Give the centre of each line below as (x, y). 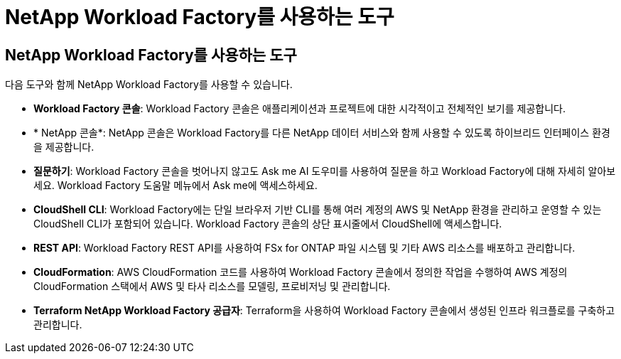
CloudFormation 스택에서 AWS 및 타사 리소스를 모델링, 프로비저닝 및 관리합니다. (212, 286)
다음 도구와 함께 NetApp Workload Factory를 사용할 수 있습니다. (149, 85)
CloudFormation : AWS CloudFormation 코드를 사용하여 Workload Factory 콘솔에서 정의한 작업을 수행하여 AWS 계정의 (301, 272)
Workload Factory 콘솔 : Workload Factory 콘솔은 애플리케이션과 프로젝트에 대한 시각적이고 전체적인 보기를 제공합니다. (299, 109)
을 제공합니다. (64, 147)
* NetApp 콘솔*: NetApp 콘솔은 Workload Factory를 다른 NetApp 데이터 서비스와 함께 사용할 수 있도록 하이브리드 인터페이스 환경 (322, 133)
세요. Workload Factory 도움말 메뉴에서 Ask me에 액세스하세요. (175, 186)
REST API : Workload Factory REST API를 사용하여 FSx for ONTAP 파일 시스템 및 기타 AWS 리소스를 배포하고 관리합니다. (304, 248)
